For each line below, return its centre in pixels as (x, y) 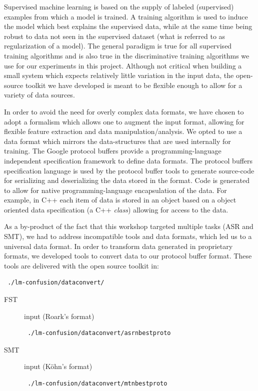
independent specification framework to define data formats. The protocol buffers (128, 160)
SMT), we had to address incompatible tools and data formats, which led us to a (128, 236)
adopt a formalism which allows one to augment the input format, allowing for (124, 121)
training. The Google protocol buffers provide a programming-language (113, 151)
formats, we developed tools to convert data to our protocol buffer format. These (128, 256)
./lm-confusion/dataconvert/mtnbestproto (97, 383)
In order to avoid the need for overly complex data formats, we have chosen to (124, 111)
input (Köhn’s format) (58, 366)
